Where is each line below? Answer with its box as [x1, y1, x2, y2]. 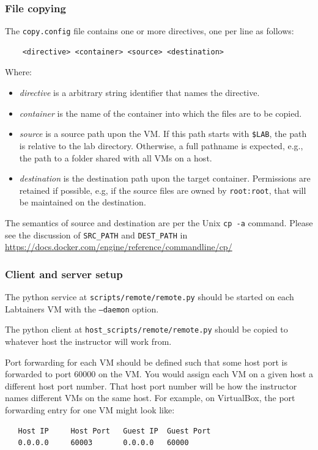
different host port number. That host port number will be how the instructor [5, 379, 297, 392]
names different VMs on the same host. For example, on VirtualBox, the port [5, 391, 295, 404]
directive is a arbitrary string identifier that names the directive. [19, 86, 260, 99]
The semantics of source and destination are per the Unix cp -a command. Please [5, 216, 313, 229]
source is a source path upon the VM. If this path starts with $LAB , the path [19, 127, 307, 140]
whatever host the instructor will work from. [5, 335, 172, 348]
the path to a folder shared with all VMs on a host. [19, 151, 212, 164]
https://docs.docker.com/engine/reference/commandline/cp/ [5, 240, 232, 253]
